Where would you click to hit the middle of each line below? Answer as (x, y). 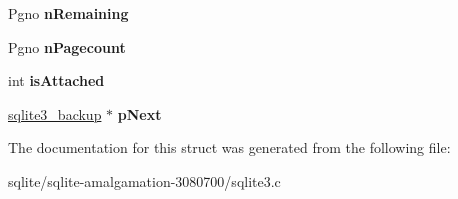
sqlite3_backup (55, 113)
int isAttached (56, 80)
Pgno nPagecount (67, 46)
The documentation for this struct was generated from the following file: (229, 147)
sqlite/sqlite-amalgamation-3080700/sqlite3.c (144, 180)
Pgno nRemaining (68, 13)
